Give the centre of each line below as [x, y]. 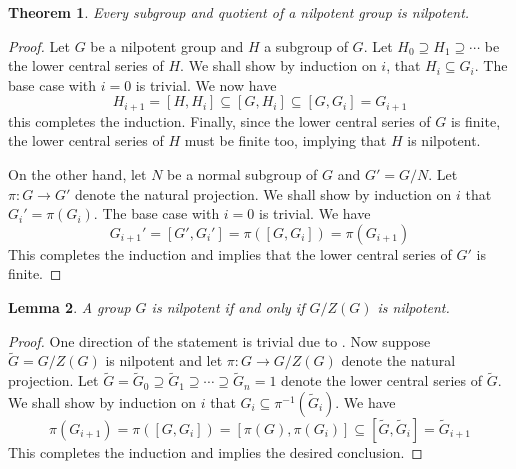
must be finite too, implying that [285, 140]
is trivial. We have [315, 213]
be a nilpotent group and [167, 45]
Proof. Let [39, 45]
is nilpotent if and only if [228, 306]
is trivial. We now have [206, 84]
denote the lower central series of [381, 380]
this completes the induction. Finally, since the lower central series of [219, 120]
